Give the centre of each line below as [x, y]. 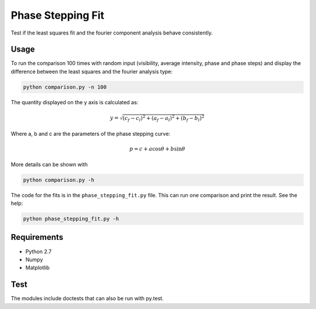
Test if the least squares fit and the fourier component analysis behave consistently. [112, 33]
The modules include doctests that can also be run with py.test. [87, 298]
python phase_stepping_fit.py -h [71, 219]
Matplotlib [37, 268]
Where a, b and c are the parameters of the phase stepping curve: [91, 134]
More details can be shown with [49, 164]
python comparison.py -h [59, 180]
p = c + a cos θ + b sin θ [157, 149]
